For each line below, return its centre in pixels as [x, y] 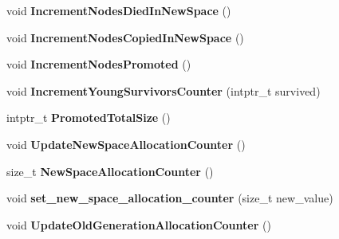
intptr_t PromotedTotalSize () [89, 118]
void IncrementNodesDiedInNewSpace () [119, 10]
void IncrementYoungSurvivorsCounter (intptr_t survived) [164, 90]
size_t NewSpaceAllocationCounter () [110, 171]
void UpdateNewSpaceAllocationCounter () [126, 144]
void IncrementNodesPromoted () [99, 64]
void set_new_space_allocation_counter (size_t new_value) [170, 198]
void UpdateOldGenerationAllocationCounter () [139, 224]
